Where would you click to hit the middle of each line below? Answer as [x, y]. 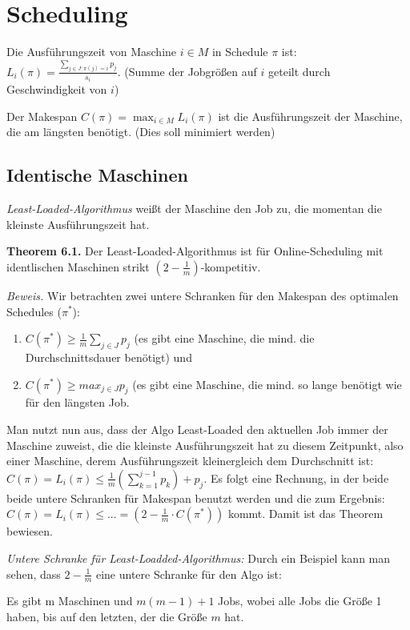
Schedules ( [34, 311]
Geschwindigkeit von [57, 89]
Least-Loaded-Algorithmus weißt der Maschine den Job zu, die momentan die [194, 209]
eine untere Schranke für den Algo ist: [189, 574]
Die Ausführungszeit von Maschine [92, 52]
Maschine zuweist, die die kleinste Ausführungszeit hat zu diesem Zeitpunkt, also [205, 445]
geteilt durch [299, 71]
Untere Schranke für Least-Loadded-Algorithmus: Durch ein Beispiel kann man [199, 558]
